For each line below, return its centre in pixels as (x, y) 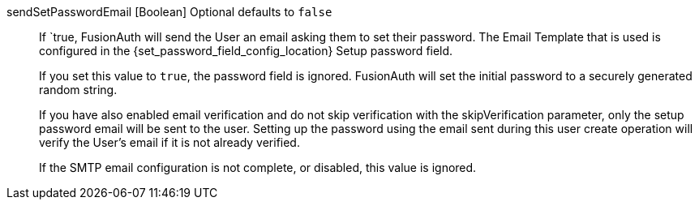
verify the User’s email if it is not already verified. (169, 142)
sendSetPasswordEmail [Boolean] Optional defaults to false (169, 12)
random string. (78, 90)
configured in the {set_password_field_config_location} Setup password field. (246, 51)
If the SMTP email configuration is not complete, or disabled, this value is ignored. (258, 167)
